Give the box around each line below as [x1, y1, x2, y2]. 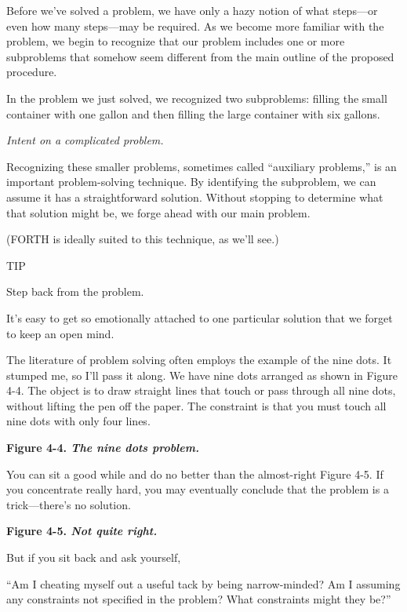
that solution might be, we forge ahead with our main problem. [6, 204, 311, 220]
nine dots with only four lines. [6, 413, 151, 429]
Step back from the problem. [6, 283, 144, 300]
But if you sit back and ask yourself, [6, 549, 181, 566]
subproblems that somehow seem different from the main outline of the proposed [6, 48, 394, 64]
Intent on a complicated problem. [6, 132, 164, 148]
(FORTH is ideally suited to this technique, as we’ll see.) [6, 231, 279, 247]
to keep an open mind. [6, 325, 114, 341]
